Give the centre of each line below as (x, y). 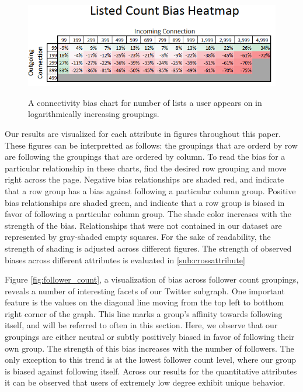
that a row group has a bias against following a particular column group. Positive (150, 190)
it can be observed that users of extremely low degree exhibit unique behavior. (145, 382)
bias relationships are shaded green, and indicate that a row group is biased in (145, 202)
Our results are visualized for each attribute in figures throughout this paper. (143, 133)
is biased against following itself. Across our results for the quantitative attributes (151, 371)
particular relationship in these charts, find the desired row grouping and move (146, 168)
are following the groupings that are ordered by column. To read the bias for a (145, 157)
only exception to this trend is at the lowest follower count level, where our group (150, 360)
